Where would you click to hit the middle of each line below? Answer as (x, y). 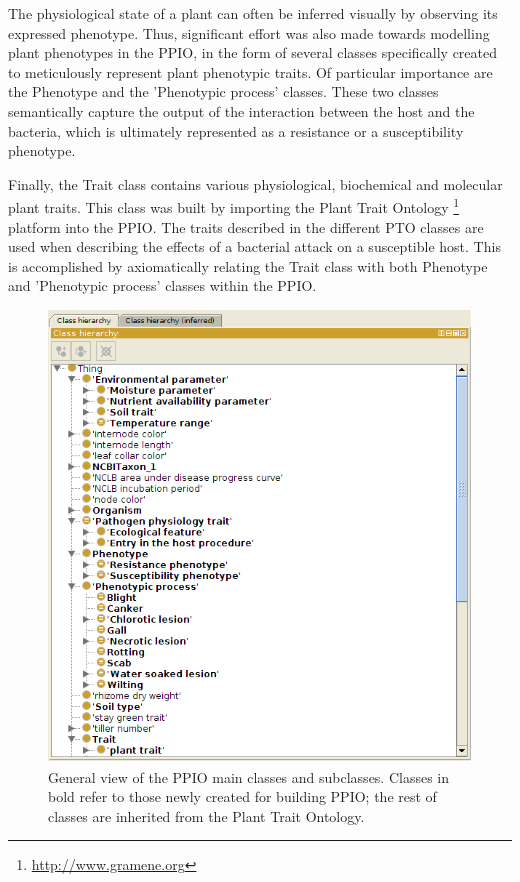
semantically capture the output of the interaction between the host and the (241, 110)
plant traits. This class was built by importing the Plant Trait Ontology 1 (234, 205)
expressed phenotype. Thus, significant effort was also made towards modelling (249, 32)
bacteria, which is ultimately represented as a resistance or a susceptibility (236, 130)
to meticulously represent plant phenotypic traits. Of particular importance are (250, 71)
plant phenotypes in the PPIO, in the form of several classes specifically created (253, 52)
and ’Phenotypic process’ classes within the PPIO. (162, 285)
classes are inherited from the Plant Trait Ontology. (206, 815)
